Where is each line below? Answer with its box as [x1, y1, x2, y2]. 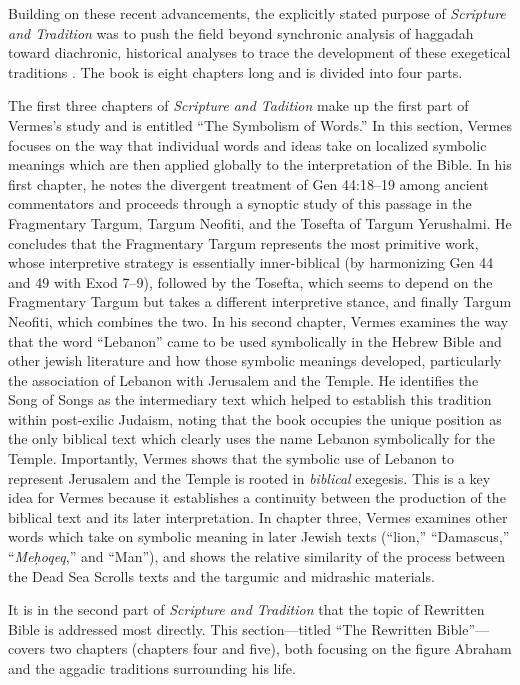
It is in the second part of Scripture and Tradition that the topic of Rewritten [8, 599, 485, 620]
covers [8, 638, 46, 659]
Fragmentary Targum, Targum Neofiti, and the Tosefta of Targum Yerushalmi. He [8, 212, 512, 233]
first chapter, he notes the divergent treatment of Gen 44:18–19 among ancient [8, 173, 489, 194]
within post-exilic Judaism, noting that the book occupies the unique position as [8, 408, 502, 429]
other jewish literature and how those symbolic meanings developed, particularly [8, 350, 502, 371]
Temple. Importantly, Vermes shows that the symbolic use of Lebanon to [8, 448, 454, 469]
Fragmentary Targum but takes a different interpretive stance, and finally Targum [8, 291, 512, 312]
